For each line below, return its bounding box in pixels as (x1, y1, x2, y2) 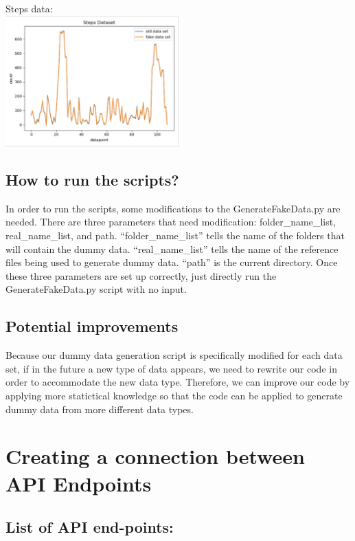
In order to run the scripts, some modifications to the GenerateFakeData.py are (5, 201, 341, 215)
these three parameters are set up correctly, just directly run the (5, 268, 277, 283)
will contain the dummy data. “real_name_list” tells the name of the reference (5, 241, 339, 256)
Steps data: (5, 1, 53, 15)
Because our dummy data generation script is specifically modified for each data (5, 348, 343, 362)
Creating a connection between (5, 442, 305, 470)
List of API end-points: (5, 516, 174, 538)
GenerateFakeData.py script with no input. (5, 282, 187, 296)
